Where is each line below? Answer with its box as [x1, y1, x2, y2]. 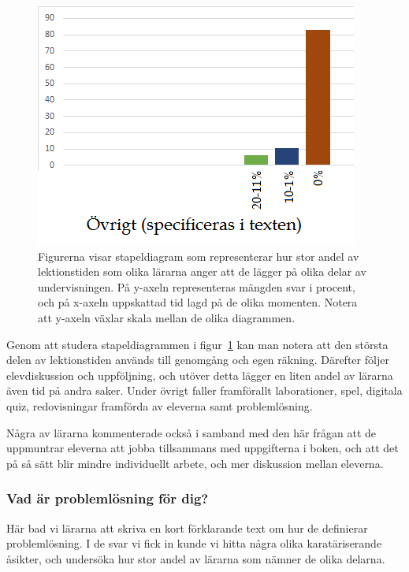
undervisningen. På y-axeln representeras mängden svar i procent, [38, 278, 355, 295]
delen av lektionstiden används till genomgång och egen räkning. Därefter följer [6, 351, 389, 368]
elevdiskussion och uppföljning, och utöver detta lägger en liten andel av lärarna [6, 366, 393, 383]
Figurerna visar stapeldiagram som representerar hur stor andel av [38, 247, 359, 264]
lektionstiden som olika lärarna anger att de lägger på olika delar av [38, 263, 366, 280]
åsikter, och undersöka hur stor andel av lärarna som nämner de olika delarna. [6, 550, 385, 566]
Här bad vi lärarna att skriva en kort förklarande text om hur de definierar [6, 519, 368, 536]
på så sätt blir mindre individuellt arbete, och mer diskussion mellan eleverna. [6, 455, 384, 471]
